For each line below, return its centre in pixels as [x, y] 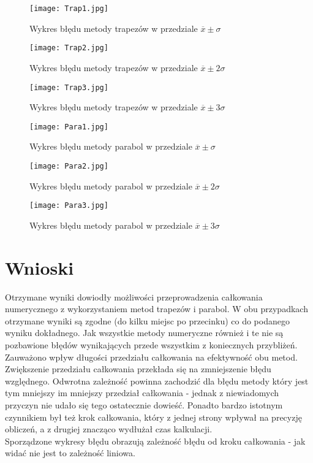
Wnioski [40, 267]
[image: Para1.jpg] [69, 127]
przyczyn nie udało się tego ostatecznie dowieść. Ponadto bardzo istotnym [144, 404]
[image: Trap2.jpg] [69, 48]
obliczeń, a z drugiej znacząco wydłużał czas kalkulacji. [109, 429]
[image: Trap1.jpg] [69, 9]
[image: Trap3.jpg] [69, 87]
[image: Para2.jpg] [69, 166]
